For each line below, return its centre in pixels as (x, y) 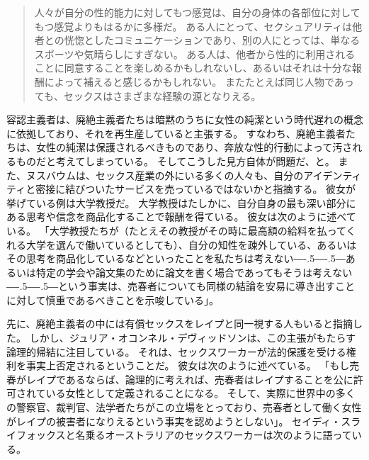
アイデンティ (333, 175)
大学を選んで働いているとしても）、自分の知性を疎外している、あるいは (191, 244)
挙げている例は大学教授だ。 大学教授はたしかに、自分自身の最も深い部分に (181, 202)
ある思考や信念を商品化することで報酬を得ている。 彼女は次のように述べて (181, 217)
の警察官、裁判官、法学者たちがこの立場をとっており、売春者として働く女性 (184, 407)
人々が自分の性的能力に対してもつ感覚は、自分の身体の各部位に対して (197, 12)
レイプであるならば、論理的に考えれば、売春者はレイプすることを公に (189, 379)
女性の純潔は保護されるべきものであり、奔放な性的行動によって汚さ (194, 147)
